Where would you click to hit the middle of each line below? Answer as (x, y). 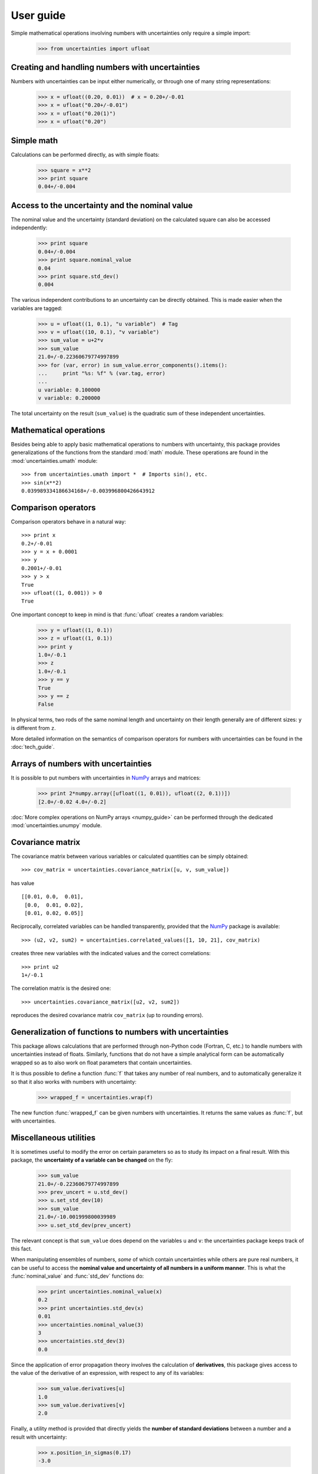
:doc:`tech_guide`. (33, 747)
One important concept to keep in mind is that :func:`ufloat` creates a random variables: (117, 614)
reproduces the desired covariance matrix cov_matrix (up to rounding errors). (107, 1015)
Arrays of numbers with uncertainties (82, 764)
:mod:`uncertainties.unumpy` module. (57, 825)
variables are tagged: (37, 308)
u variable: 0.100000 (69, 390)
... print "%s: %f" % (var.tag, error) (102, 373)
